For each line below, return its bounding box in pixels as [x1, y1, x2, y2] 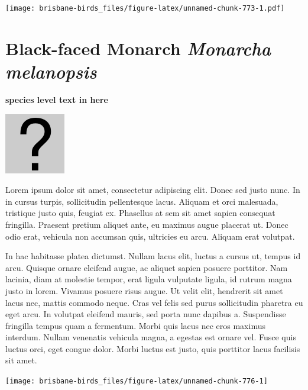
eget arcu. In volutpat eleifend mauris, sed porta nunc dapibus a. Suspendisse [5, 308, 286, 320]
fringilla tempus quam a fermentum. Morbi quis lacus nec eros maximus [5, 319, 265, 331]
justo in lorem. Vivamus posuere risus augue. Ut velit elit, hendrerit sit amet [5, 284, 283, 296]
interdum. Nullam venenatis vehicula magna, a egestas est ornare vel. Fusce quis [5, 331, 296, 343]
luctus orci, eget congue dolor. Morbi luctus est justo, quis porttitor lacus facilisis [5, 342, 300, 354]
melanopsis [5, 59, 97, 84]
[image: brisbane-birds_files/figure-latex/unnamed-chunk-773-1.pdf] [5, 4, 285, 12]
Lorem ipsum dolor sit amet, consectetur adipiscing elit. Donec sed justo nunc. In [5, 183, 300, 196]
